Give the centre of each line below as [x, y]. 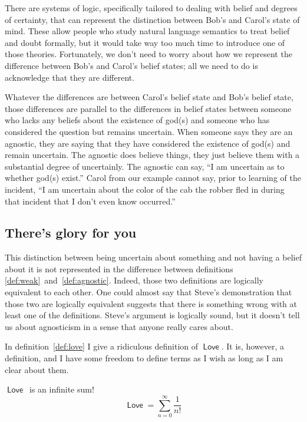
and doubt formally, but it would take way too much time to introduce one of [145, 42]
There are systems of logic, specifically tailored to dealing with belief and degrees [151, 8]
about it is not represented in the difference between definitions [119, 268]
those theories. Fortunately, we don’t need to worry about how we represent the [148, 54]
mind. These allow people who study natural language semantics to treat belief [147, 31]
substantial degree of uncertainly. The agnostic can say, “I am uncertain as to [145, 166]
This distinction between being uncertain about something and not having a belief [153, 257]
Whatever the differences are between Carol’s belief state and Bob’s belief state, [149, 97]
